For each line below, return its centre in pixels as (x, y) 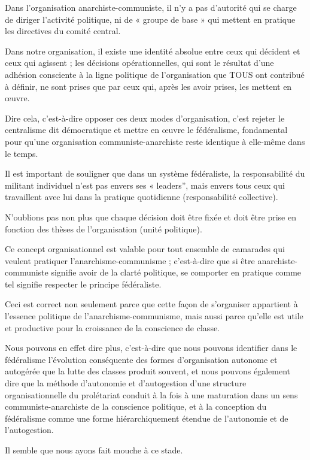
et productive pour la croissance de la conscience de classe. (113, 327)
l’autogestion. (29, 430)
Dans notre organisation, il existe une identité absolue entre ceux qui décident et (153, 51)
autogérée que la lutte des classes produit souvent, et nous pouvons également (148, 371)
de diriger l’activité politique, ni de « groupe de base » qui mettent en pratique (150, 19)
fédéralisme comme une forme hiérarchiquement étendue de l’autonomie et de (147, 418)
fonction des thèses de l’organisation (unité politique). (104, 229)
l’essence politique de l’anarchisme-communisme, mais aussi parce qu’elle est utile (154, 316)
